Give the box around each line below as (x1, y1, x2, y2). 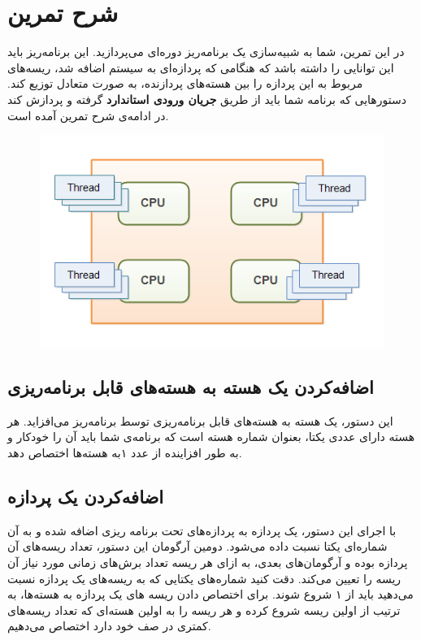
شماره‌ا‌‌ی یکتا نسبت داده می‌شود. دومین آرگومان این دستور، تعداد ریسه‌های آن (7, 538, 388, 555)
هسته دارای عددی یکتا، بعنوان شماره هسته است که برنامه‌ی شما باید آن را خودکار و (7, 428, 415, 445)
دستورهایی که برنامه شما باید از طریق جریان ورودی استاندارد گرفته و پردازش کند (7, 90, 406, 107)
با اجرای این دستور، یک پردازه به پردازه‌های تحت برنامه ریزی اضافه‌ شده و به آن (7, 521, 397, 538)
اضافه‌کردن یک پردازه (7, 483, 164, 508)
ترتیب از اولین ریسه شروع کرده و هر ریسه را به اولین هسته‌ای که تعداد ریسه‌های (7, 601, 401, 618)
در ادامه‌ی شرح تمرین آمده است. (7, 106, 169, 123)
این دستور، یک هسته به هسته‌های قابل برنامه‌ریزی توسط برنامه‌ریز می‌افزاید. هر (7, 412, 393, 429)
